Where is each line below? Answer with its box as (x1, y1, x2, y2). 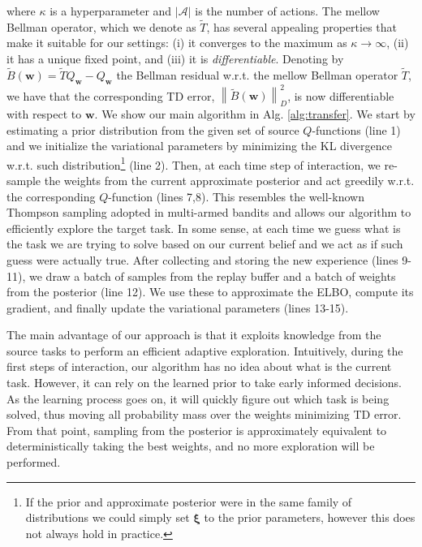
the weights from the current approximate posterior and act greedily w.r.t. (44, 171, 415, 188)
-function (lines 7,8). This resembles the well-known (108, 187, 364, 205)
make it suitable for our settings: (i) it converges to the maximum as (6, 34, 347, 51)
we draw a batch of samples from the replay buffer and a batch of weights (28, 267, 396, 284)
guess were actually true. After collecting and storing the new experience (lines (6, 251, 398, 268)
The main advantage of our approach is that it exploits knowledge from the (6, 326, 381, 343)
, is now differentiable (287, 87, 394, 104)
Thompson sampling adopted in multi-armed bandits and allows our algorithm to (6, 204, 411, 221)
